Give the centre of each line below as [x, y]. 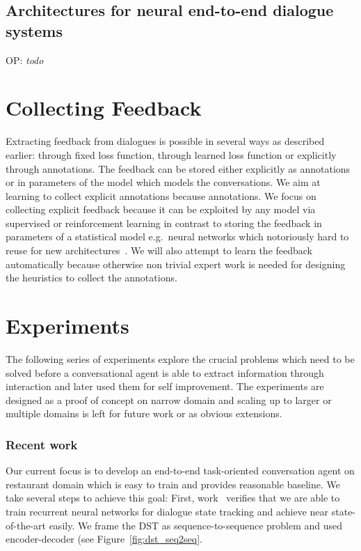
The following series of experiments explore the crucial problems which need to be [180, 358]
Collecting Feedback [104, 108]
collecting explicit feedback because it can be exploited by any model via [161, 209]
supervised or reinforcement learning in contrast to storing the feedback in [164, 223]
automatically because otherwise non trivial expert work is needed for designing [176, 264]
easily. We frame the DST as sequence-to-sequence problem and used [196, 525]
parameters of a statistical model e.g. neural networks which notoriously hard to [177, 236]
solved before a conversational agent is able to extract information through [165, 372]
